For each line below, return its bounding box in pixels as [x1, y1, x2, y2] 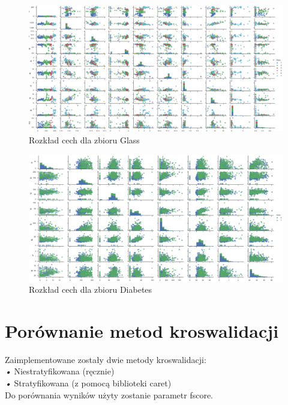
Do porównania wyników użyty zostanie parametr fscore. [5, 388, 214, 401]
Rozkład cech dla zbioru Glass [29, 133, 140, 146]
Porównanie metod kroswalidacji [5, 318, 279, 343]
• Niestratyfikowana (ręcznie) [5, 365, 115, 377]
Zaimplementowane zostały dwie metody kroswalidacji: [5, 353, 206, 365]
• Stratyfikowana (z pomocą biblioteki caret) [5, 377, 172, 389]
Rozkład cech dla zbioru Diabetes [29, 283, 152, 296]
